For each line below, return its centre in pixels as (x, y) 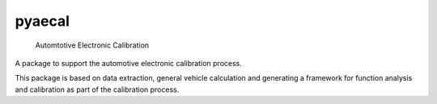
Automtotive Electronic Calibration (92, 45)
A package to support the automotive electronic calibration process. (128, 63)
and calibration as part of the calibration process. (97, 89)
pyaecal (42, 21)
